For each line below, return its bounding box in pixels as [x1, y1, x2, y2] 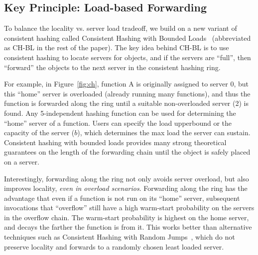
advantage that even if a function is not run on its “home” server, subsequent [4, 192, 240, 203]
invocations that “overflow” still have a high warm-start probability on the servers [4, 202, 255, 213]
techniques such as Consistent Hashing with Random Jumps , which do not [4, 232, 235, 242]
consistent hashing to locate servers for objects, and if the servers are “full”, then [4, 52, 251, 62]
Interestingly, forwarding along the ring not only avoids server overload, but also [4, 173, 249, 183]
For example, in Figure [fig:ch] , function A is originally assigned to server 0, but [4, 79, 249, 89]
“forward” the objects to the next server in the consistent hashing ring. [4, 62, 221, 72]
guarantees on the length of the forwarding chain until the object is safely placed [4, 147, 251, 157]
